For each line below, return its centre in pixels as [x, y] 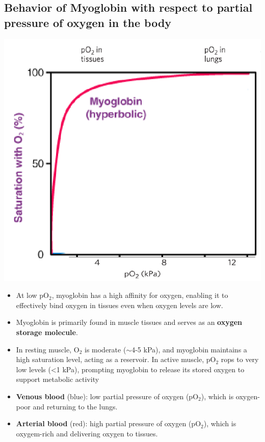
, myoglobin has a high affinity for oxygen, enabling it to [140, 295]
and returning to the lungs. [75, 406]
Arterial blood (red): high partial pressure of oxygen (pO [109, 423]
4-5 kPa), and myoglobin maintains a [189, 349]
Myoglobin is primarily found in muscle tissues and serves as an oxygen [129, 322]
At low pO [32, 295]
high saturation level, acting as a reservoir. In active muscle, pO [116, 359]
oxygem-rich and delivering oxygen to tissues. [87, 433]
